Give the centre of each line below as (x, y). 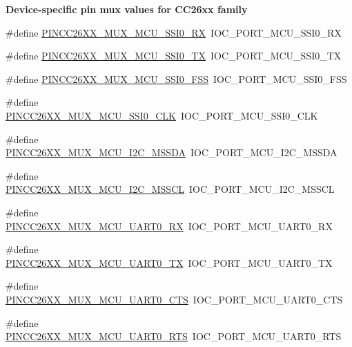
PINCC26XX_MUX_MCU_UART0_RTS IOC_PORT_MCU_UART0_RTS (174, 336)
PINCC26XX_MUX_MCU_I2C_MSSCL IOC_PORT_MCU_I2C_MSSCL (170, 189)
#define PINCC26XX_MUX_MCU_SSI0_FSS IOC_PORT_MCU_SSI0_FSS (176, 78)
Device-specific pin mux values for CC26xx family (127, 9)
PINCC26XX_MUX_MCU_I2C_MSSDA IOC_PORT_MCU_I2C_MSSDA (172, 152)
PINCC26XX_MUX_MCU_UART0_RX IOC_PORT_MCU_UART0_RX (169, 226)
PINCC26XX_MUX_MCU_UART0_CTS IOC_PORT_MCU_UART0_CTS (174, 299)
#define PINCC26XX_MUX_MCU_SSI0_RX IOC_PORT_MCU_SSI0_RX (174, 32)
